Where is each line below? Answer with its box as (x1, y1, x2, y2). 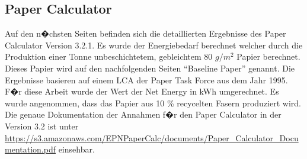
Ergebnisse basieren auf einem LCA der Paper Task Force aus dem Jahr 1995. (5, 73, 288, 86)
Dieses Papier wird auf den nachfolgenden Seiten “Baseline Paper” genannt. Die (5, 61, 295, 74)
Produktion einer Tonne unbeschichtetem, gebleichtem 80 (5, 50, 213, 63)
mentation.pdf (5, 143, 56, 155)
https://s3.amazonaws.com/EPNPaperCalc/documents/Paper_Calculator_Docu (5, 131, 299, 144)
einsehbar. (58, 143, 95, 155)
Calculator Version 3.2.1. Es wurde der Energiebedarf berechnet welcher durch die (5, 38, 303, 51)
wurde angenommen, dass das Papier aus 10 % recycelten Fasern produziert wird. (5, 96, 301, 109)
